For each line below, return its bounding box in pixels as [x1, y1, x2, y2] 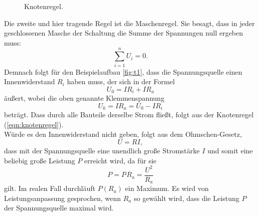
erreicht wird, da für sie [84, 155, 157, 165]
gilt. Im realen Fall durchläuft [4, 183, 95, 193]
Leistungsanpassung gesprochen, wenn [4, 192, 121, 203]
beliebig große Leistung [4, 155, 75, 165]
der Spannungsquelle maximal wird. [4, 202, 114, 213]
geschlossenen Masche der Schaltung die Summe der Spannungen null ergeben [4, 28, 243, 38]
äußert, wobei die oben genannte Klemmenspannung [4, 93, 165, 103]
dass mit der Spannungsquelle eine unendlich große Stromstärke [4, 145, 200, 155]
